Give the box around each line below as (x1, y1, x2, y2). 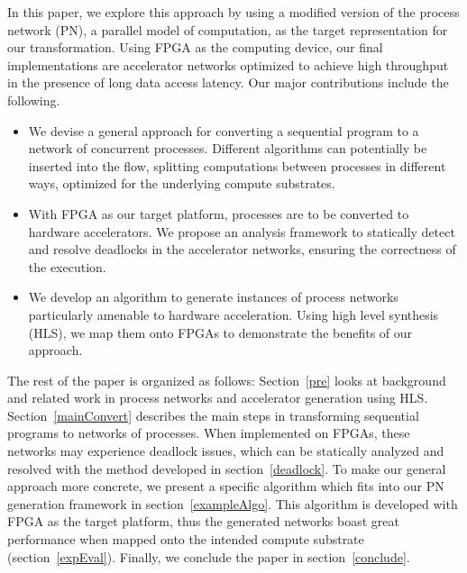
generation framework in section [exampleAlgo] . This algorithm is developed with (7, 494, 458, 513)
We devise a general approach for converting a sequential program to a (28, 121, 419, 140)
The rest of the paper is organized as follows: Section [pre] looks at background (7, 370, 446, 389)
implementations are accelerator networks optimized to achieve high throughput (7, 55, 449, 74)
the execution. (28, 257, 106, 276)
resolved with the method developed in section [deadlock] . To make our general (7, 459, 446, 477)
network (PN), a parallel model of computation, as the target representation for (7, 20, 448, 39)
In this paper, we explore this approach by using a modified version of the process (7, 3, 460, 21)
